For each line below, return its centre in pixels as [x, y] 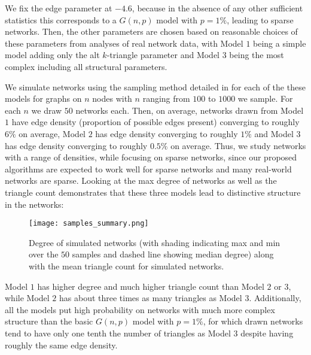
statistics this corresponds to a [61, 19]
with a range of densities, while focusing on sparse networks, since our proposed [151, 157]
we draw [47, 110]
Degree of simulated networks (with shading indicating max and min [155, 242]
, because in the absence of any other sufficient [217, 8]
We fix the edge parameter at [59, 8]
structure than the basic [49, 321]
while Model [27, 298]
